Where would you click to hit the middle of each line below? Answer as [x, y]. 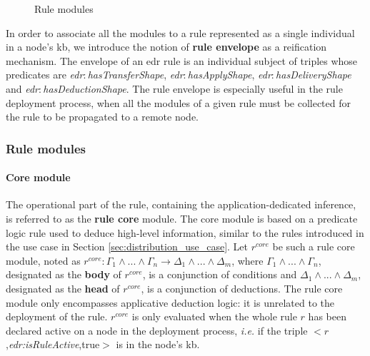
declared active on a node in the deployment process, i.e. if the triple [157, 330]
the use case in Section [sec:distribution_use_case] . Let [127, 246]
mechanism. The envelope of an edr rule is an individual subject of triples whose [182, 60]
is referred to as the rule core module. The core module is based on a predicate [182, 218]
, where [247, 260]
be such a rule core [314, 246]
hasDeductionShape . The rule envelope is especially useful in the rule [193, 88]
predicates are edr [45, 75]
